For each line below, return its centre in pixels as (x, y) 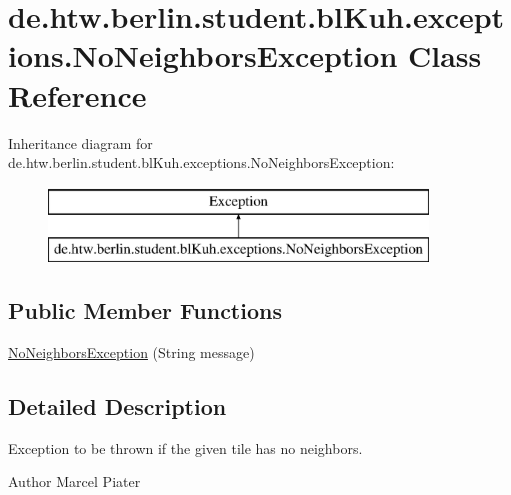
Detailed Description (117, 406)
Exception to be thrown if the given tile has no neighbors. (185, 447)
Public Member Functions (145, 310)
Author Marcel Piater (74, 481)
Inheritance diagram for (80, 142)
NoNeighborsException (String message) (131, 352)
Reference (77, 94)
